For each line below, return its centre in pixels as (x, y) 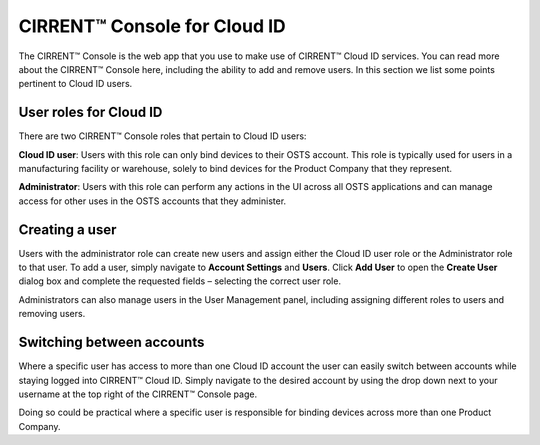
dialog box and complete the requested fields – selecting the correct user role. (180, 281)
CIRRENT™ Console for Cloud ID (152, 26)
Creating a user (67, 229)
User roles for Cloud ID (90, 112)
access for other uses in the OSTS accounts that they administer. (152, 201)
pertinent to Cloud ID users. (75, 84)
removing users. (52, 314)
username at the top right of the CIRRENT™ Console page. (138, 394)
